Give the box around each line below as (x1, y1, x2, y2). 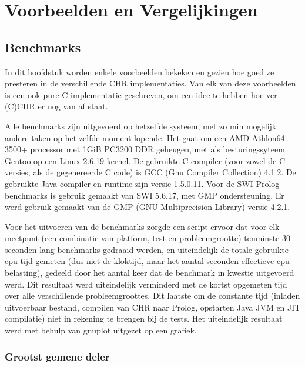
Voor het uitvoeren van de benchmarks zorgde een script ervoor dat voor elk (5, 220, 280, 232)
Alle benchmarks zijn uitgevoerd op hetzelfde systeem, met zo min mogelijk (5, 119, 277, 132)
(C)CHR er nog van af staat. (5, 100, 108, 112)
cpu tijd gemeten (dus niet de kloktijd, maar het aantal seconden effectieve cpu (5, 255, 290, 267)
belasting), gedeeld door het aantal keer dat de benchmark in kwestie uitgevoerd (5, 266, 294, 279)
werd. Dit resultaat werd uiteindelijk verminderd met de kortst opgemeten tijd (5, 278, 287, 290)
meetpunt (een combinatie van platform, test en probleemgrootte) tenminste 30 (5, 232, 290, 244)
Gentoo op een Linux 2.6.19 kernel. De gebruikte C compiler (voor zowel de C (5, 154, 285, 166)
